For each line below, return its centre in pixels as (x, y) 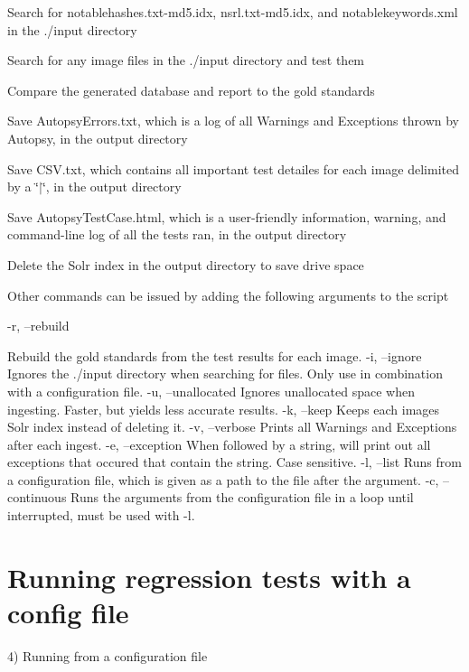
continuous (37, 497)
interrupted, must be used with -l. (101, 515)
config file (68, 613)
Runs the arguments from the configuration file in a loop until (242, 497)
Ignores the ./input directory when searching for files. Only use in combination (225, 373)
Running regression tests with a (209, 577)
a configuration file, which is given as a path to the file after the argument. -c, (223, 479)
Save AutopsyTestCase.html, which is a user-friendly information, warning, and (227, 216)
